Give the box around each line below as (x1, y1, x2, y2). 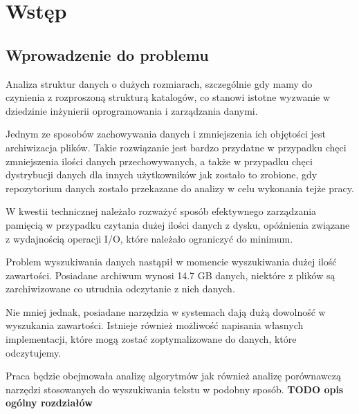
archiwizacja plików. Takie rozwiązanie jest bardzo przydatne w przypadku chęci (6, 140, 347, 154)
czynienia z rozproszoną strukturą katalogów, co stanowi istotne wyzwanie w (6, 90, 331, 104)
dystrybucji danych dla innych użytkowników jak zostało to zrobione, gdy (6, 167, 317, 182)
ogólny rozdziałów (6, 395, 93, 410)
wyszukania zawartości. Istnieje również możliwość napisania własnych (6, 318, 304, 332)
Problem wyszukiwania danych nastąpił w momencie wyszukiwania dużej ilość (6, 254, 337, 269)
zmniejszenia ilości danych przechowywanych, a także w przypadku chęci (6, 153, 313, 168)
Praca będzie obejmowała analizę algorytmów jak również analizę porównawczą (6, 368, 341, 383)
